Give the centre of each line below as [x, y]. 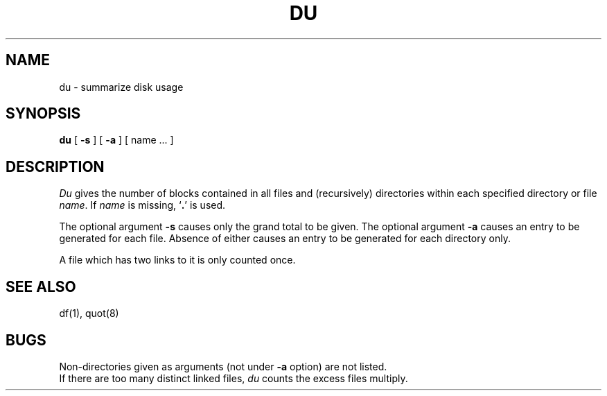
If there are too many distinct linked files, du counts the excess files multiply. [234, 378]
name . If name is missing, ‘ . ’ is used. [142, 205]
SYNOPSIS [43, 114]
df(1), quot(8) [89, 313]
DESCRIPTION [55, 166]
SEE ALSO [41, 286]
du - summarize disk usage [121, 87]
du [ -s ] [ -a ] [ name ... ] [116, 140]
